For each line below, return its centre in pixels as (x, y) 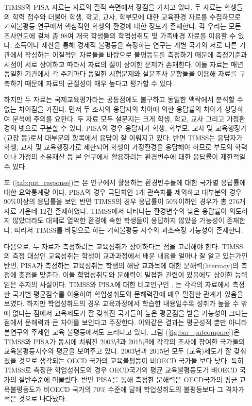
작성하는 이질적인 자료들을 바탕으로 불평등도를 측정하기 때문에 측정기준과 (136, 54)
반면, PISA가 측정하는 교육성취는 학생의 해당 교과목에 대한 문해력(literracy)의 (121, 265)
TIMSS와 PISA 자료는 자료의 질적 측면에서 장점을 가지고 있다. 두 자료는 (113, 7)
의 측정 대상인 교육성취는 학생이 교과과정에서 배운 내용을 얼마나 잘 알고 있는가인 (126, 256)
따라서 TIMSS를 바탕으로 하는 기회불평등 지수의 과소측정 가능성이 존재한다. (129, 230)
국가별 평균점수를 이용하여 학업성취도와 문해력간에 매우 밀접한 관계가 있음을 (128, 294)
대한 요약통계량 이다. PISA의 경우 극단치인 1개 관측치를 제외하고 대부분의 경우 (123, 192)
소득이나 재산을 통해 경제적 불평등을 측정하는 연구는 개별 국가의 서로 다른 (126, 45)
